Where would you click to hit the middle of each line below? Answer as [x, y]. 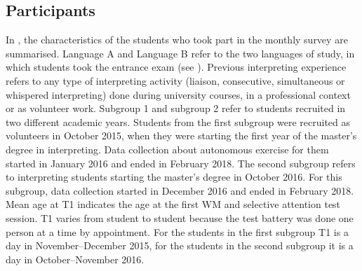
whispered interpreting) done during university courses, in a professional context [178, 94]
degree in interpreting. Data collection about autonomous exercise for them [167, 149]
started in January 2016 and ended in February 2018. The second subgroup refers [181, 163]
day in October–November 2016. [75, 259]
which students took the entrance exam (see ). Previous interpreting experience [176, 67]
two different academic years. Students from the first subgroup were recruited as [178, 121]
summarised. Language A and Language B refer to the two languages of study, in [180, 53]
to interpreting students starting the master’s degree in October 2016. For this [174, 177]
